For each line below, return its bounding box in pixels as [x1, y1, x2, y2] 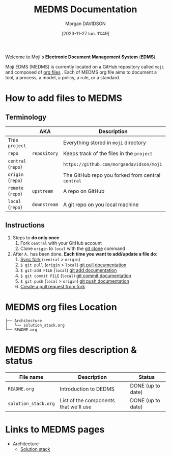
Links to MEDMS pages [5, 423, 105, 435]
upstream [32, 188, 53, 194]
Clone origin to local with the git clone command [20, 245, 126, 252]
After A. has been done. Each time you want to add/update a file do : [12, 250, 158, 257]
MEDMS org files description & [5, 344, 137, 356]
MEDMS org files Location [5, 301, 117, 313]
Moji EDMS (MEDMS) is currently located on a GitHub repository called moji [5, 63, 164, 70]
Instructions [5, 221, 45, 230]
